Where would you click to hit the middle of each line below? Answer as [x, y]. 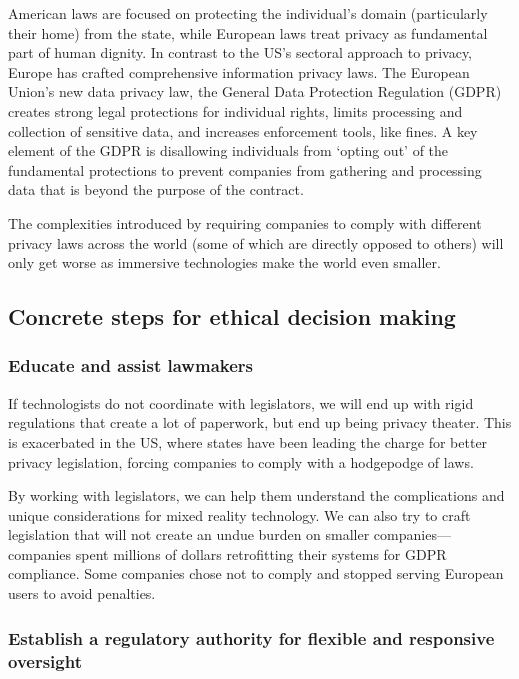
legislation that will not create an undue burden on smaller [189, 534]
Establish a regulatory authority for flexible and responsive [251, 637]
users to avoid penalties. [82, 593]
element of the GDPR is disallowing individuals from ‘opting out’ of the [228, 150]
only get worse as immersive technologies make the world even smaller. [224, 262]
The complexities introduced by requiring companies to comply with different [245, 222]
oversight [45, 660]
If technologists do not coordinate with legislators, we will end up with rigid [241, 402]
